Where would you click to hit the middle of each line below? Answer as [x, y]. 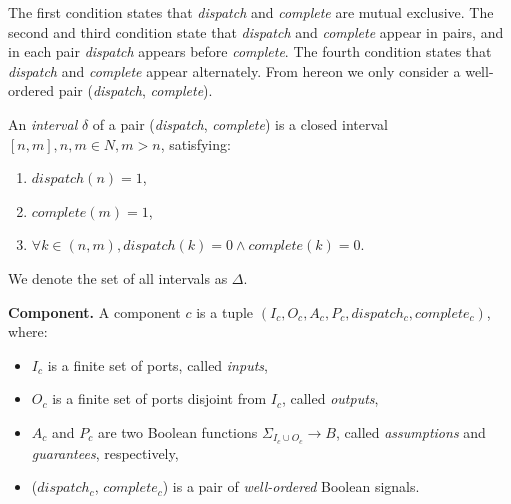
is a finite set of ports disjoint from [159, 398]
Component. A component [94, 311]
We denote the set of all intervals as [118, 277]
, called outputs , [330, 398]
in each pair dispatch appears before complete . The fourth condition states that [250, 51]
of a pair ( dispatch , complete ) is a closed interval [240, 123]
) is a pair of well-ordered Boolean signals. [291, 486]
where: [28, 331]
